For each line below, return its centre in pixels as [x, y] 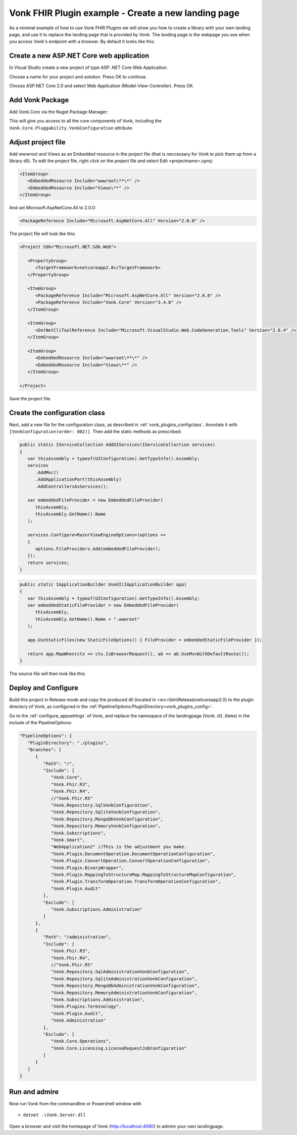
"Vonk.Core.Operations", [81, 1041]
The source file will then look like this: [48, 674]
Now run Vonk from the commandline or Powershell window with [75, 1103]
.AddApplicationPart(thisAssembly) [78, 479]
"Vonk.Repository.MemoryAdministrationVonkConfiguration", [124, 993]
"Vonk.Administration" [78, 1020]
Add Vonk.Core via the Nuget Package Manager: [59, 112]
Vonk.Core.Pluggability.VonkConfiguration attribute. [71, 128]
